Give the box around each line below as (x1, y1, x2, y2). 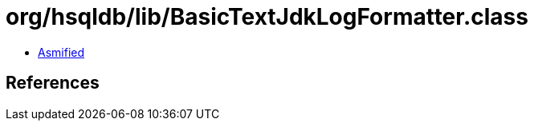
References (6, 73, 100, 93)
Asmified (38, 45, 85, 59)
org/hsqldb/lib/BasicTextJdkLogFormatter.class (6, 3, 528, 30)
